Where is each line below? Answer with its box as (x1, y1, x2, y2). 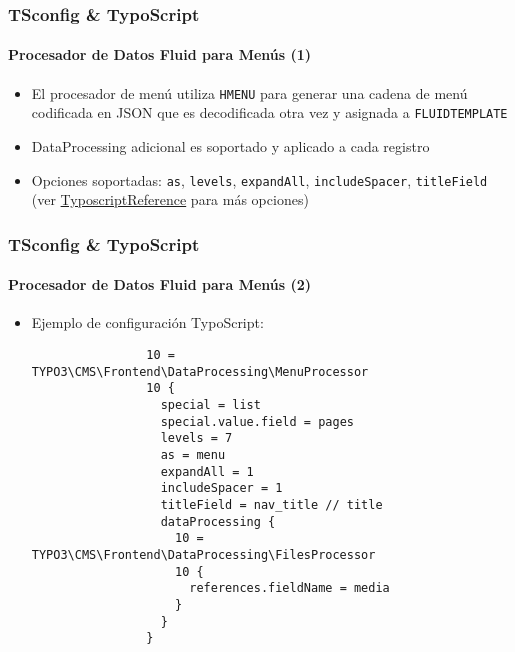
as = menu (160, 447, 226, 462)
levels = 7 (160, 431, 233, 446)
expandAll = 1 (160, 464, 254, 479)
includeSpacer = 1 (160, 481, 283, 496)
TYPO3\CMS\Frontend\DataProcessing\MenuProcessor (31, 364, 369, 379)
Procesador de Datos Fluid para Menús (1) (8, 44, 312, 65)
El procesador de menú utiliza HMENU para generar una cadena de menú (31, 82, 468, 103)
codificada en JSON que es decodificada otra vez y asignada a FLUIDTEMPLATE (31, 102, 508, 123)
